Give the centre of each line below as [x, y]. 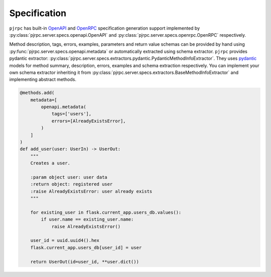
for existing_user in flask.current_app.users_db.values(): [106, 212]
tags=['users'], [72, 114]
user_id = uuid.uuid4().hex [65, 241]
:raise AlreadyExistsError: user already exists [91, 191]
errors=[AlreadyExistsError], [89, 121]
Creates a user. [50, 163]
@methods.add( [37, 93]
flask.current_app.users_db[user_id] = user [86, 247]
